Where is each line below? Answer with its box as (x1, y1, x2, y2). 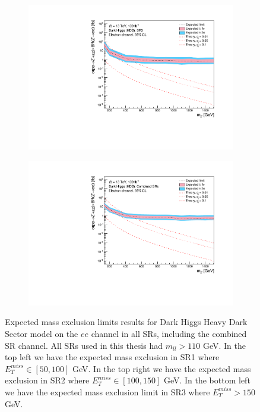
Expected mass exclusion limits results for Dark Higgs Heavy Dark (5, 316, 248, 328)
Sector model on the (5, 327, 78, 339)
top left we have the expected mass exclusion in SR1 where (5, 351, 220, 363)
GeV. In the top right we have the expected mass (72, 362, 251, 374)
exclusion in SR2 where (5, 374, 90, 386)
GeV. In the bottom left (163, 374, 251, 386)
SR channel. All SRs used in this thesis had (5, 339, 163, 351)
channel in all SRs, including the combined (91, 327, 247, 339)
